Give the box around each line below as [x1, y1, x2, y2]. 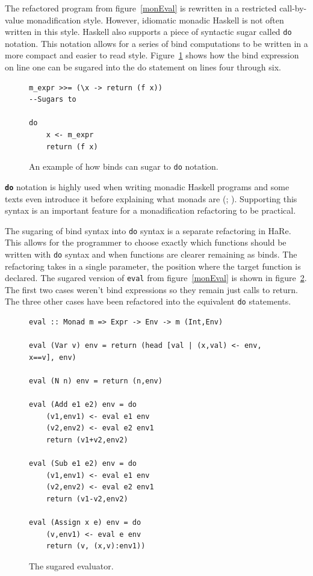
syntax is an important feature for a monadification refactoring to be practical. [5, 204, 296, 217]
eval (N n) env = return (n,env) [29, 377, 163, 386]
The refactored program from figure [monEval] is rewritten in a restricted [5, 2, 277, 14]
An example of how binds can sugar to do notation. [29, 160, 218, 173]
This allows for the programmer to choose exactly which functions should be [5, 236, 287, 249]
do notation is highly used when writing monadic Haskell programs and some [5, 180, 290, 193]
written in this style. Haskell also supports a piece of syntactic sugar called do [5, 25, 292, 38]
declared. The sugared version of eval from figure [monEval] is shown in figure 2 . [5, 271, 307, 284]
